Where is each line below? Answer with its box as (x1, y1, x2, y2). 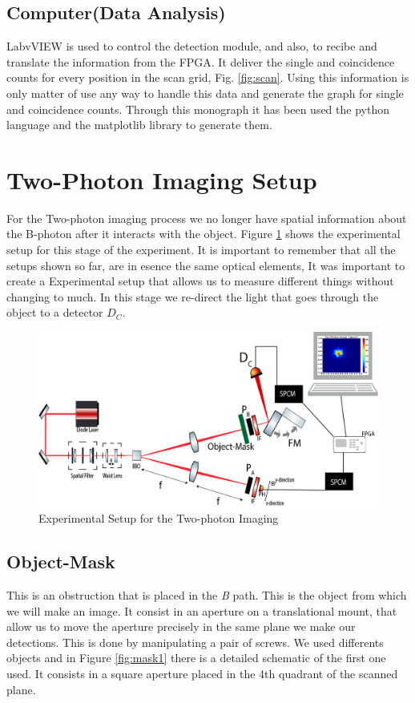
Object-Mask (6, 549, 115, 574)
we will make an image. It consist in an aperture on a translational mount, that (6, 602, 397, 619)
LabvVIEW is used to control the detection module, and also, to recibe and (6, 38, 377, 55)
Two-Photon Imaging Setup (6, 163, 317, 196)
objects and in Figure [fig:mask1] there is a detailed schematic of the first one (6, 649, 386, 666)
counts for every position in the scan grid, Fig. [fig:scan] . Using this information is (6, 69, 409, 86)
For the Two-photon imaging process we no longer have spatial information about (6, 209, 407, 226)
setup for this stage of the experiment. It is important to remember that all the (6, 241, 396, 258)
